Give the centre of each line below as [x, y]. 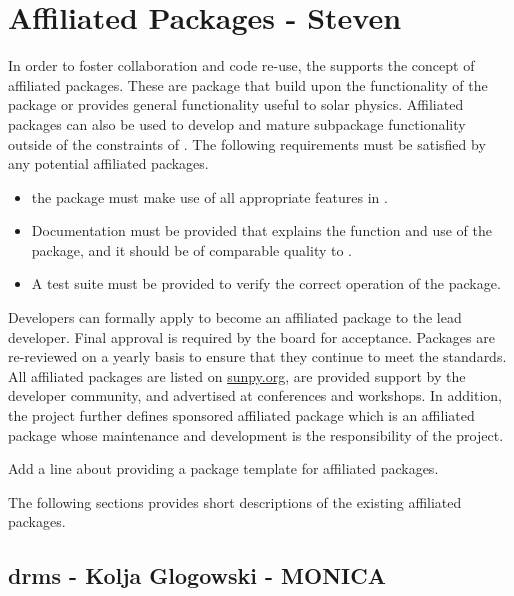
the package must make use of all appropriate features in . [209, 196]
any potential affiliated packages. [108, 163]
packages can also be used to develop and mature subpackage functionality [237, 123]
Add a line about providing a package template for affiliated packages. [223, 468]
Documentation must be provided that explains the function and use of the [261, 230]
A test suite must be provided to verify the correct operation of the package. [266, 283]
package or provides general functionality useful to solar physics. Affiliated [236, 104]
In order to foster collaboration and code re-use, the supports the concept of [241, 65]
